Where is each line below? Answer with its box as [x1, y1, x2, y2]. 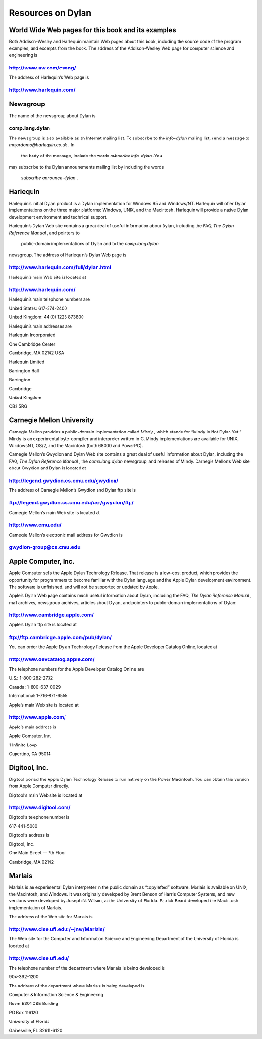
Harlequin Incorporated [9, 332, 56, 338]
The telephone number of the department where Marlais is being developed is [9, 965, 165, 970]
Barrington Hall [9, 367, 39, 374]
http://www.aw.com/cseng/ [9, 64, 76, 71]
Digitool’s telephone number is [9, 814, 70, 820]
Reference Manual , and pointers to [9, 230, 80, 236]
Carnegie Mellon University [9, 416, 94, 425]
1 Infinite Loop [9, 742, 37, 748]
